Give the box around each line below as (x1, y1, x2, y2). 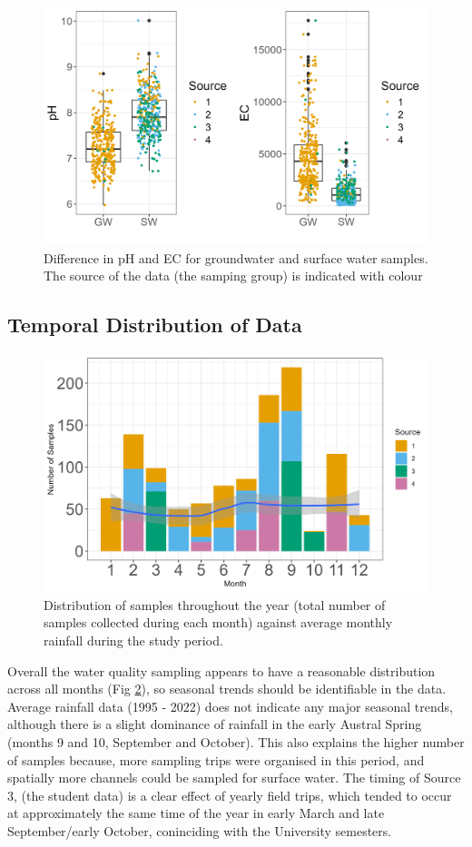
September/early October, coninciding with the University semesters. (7, 821, 392, 840)
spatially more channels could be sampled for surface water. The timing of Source (7, 768, 461, 787)
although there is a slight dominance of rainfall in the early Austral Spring (7, 714, 422, 734)
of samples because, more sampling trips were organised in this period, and (7, 750, 425, 769)
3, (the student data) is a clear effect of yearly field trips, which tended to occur (7, 785, 452, 804)
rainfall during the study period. (44, 630, 223, 649)
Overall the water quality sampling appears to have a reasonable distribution (7, 661, 436, 680)
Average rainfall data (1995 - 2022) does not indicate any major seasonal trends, (7, 696, 453, 715)
